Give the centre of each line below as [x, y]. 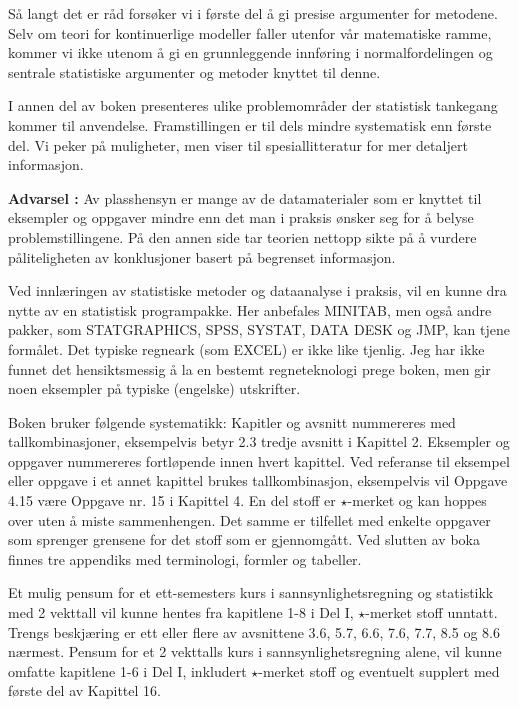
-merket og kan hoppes [417, 500]
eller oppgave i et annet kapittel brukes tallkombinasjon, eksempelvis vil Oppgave [258, 480]
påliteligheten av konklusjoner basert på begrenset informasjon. [202, 256]
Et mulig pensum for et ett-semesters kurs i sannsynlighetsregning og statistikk [251, 592]
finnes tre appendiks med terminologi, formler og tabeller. [185, 558]
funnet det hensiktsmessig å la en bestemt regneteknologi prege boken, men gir [249, 368]
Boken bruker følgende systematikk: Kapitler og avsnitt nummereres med [232, 421]
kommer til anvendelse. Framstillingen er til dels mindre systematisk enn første [250, 124]
